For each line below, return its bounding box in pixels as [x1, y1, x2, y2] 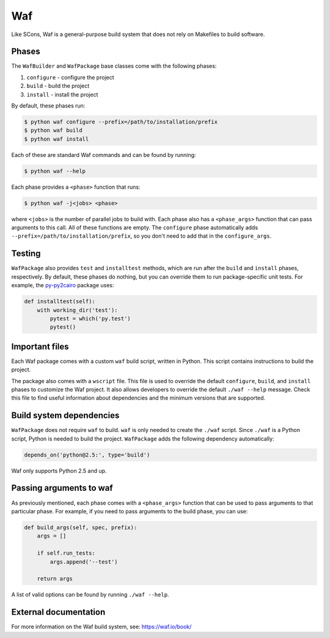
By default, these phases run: [11, 102, 86, 109]
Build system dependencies [11, 410, 120, 421]
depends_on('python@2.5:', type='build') [24, 451, 150, 458]
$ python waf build [24, 127, 82, 134]
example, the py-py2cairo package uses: [11, 282, 114, 289]
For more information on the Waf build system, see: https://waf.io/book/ [11, 623, 192, 631]
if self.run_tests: [37, 550, 96, 557]
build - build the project [26, 82, 90, 90]
